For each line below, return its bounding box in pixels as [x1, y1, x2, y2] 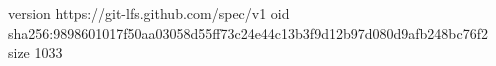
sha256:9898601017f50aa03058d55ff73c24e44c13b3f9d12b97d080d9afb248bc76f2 [8, 22, 489, 43]
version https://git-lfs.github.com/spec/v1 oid [8, 3, 290, 23]
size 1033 [8, 42, 63, 63]
